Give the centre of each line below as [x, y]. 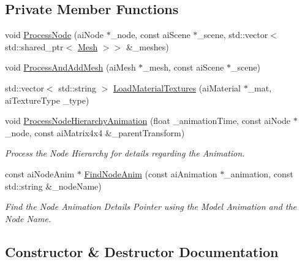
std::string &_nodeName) [53, 186]
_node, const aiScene [150, 35]
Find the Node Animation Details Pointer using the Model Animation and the [151, 206]
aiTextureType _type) [47, 100]
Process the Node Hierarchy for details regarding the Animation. [125, 153]
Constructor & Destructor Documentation [142, 251]
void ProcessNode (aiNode [55, 35]
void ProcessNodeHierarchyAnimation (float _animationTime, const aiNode [148, 121]
